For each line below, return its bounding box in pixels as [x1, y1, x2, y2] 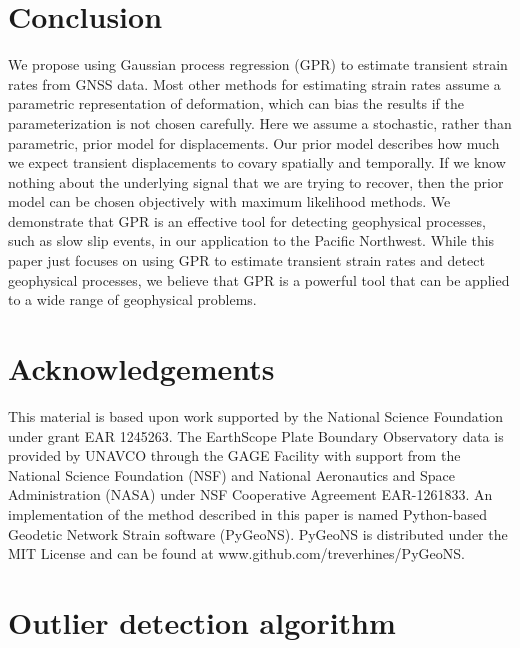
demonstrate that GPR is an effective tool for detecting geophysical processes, [8, 210, 486, 231]
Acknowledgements [8, 348, 275, 389]
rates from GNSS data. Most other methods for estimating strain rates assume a [8, 73, 501, 94]
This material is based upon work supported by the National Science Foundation [8, 405, 503, 426]
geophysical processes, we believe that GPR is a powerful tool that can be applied [8, 269, 510, 290]
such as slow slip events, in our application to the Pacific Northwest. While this [8, 230, 495, 251]
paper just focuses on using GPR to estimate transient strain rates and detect [8, 250, 485, 271]
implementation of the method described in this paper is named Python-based [8, 503, 487, 524]
